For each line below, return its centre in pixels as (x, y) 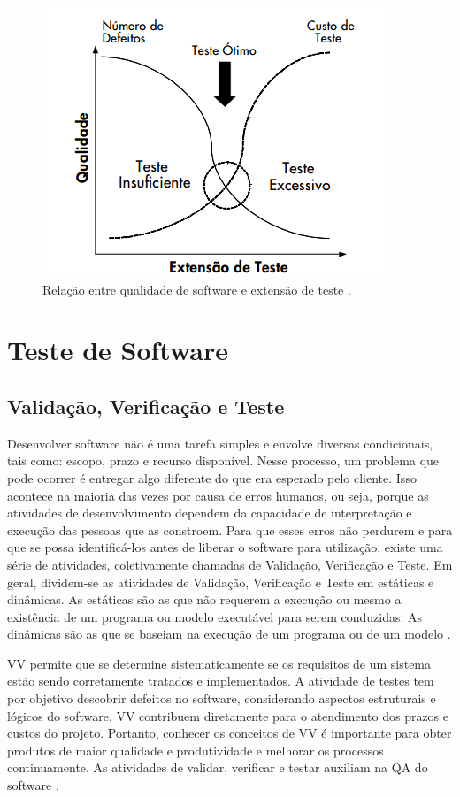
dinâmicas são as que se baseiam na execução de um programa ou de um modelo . (229, 634)
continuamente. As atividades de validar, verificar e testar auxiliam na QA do (218, 767)
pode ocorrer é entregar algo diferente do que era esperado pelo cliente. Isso (212, 477)
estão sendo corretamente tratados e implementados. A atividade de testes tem (221, 681)
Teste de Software (118, 350)
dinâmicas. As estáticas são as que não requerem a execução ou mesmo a (204, 599)
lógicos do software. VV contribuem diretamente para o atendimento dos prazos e (228, 715)
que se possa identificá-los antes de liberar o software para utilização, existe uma (225, 547)
